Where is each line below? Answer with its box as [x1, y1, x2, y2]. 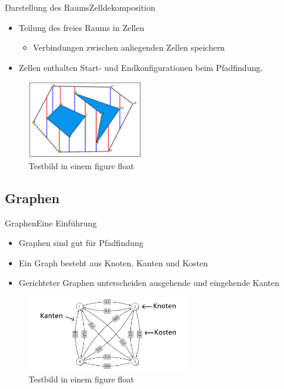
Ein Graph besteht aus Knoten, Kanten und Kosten [18, 256, 208, 269]
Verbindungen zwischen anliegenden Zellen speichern [33, 41, 225, 54]
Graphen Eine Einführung [5, 216, 97, 229]
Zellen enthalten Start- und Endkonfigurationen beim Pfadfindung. [18, 61, 263, 73]
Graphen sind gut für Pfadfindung [18, 236, 143, 249]
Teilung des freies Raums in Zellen [18, 21, 145, 33]
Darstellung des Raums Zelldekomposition [5, 1, 155, 13]
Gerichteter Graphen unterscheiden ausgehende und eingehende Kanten [18, 276, 280, 289]
